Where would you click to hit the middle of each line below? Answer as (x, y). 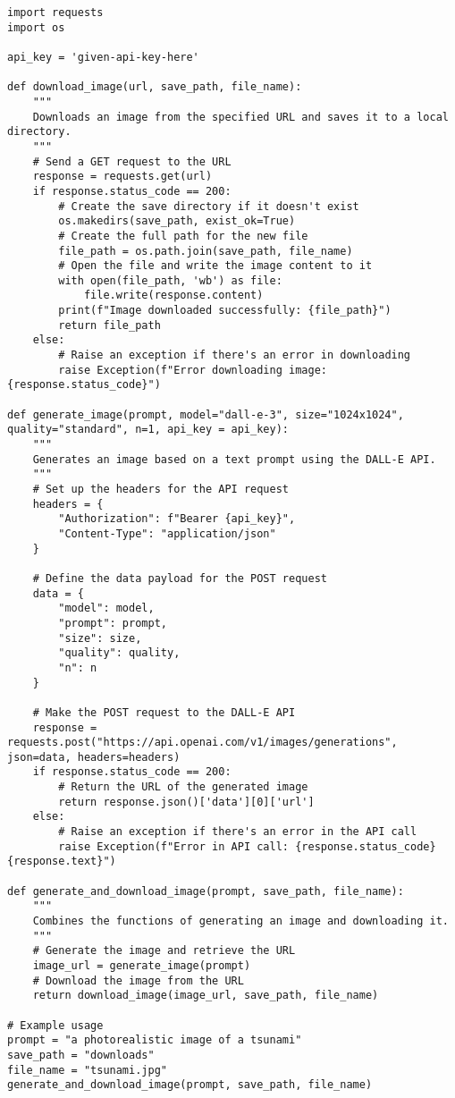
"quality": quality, (119, 653)
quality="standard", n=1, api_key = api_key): (148, 430)
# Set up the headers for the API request (160, 489)
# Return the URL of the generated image (183, 787)
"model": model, (106, 608)
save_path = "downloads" (81, 1055)
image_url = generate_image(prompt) (142, 966)
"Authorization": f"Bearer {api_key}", (177, 519)
